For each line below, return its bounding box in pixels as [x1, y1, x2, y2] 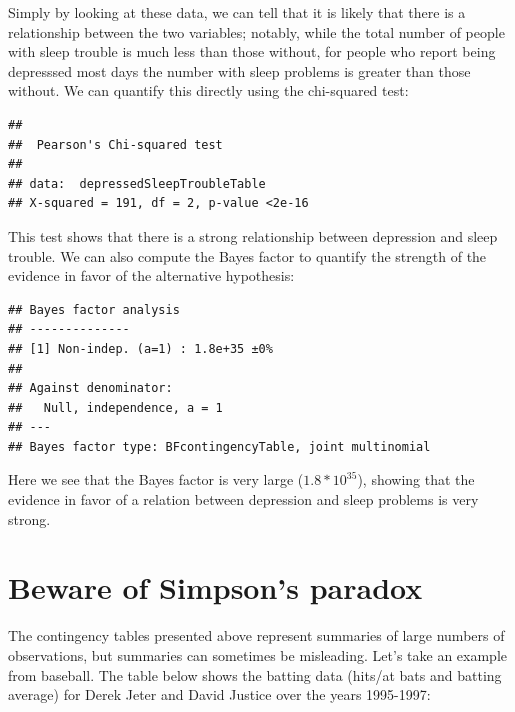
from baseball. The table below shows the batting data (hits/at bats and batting [8, 664, 502, 685]
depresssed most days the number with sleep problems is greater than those [8, 60, 471, 81]
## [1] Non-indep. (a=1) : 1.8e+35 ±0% [8, 341, 273, 356]
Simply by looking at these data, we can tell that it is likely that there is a [8, 2, 466, 22]
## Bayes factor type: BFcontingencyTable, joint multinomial [8, 439, 431, 454]
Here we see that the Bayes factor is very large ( [8, 469, 304, 490]
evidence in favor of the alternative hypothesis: [8, 265, 295, 286]
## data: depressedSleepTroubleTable [8, 176, 266, 191]
